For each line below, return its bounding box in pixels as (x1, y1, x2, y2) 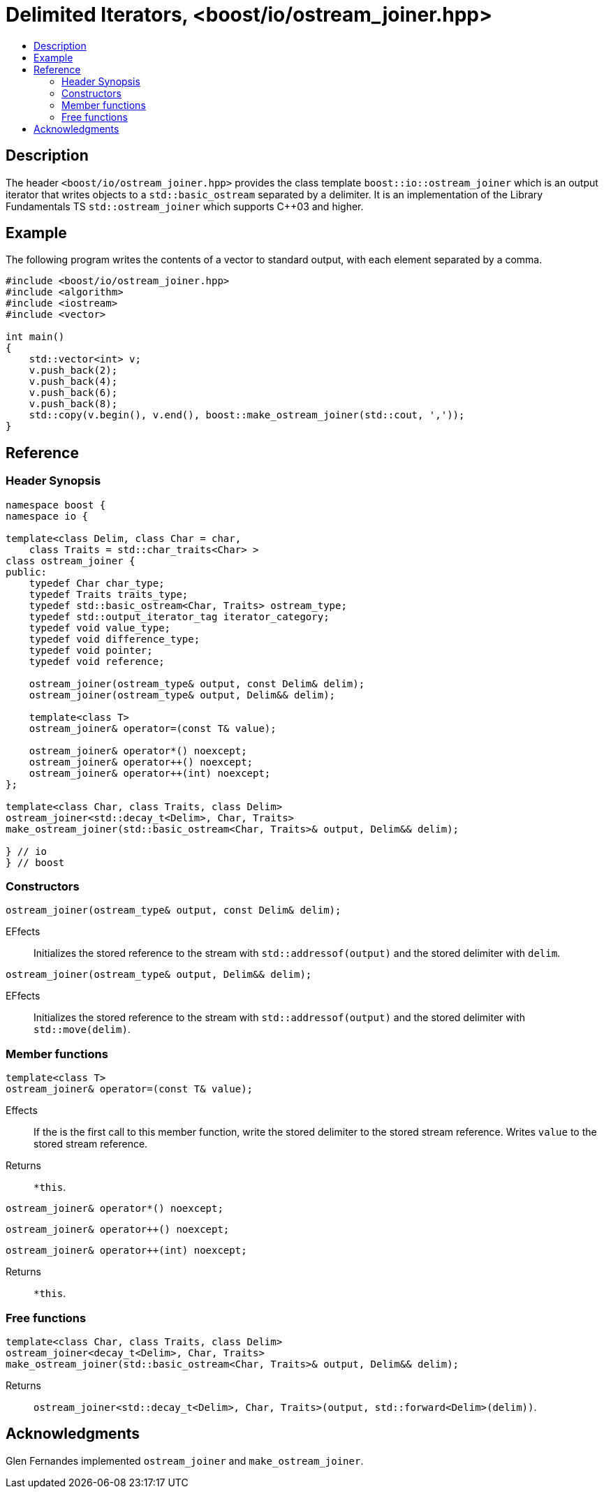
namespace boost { (6, 499, 106, 511)
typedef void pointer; (29, 644, 153, 656)
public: (6, 566, 47, 578)
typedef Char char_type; (29, 577, 165, 589)
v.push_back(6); (29, 387, 118, 399)
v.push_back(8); (29, 398, 118, 410)
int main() (6, 331, 65, 343)
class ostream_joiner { (6, 555, 135, 566)
